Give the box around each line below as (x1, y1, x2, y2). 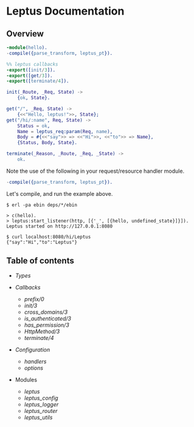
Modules (15, 376, 38, 383)
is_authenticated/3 (24, 314, 72, 322)
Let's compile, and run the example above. (6, 190, 113, 197)
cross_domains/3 (24, 308, 68, 316)
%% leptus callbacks (6, 61, 59, 68)
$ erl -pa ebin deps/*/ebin (6, 202, 78, 208)
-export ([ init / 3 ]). (6, 67, 56, 73)
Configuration (15, 345, 50, 353)
